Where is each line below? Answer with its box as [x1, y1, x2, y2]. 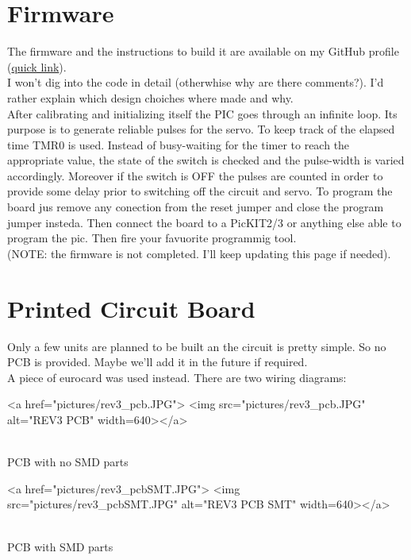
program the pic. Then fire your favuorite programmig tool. [7, 230, 297, 246]
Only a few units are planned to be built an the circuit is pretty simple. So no [7, 338, 386, 354]
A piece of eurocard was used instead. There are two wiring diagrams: [7, 369, 347, 385]
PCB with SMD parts [7, 538, 113, 554]
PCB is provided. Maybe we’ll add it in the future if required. [7, 353, 308, 370]
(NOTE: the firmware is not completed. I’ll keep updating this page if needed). [7, 245, 391, 261]
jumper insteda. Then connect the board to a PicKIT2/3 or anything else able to [7, 214, 401, 230]
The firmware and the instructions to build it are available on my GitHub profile [7, 43, 399, 60]
